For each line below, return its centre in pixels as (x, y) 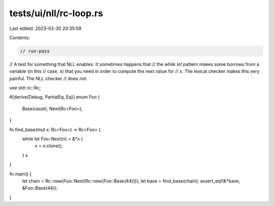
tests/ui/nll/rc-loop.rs (56, 13)
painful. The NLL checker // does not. (48, 78)
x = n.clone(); (49, 146)
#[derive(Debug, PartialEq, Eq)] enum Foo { (55, 97)
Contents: (20, 38)
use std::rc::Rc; (25, 88)
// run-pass (35, 51)
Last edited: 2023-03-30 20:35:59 (45, 28)
